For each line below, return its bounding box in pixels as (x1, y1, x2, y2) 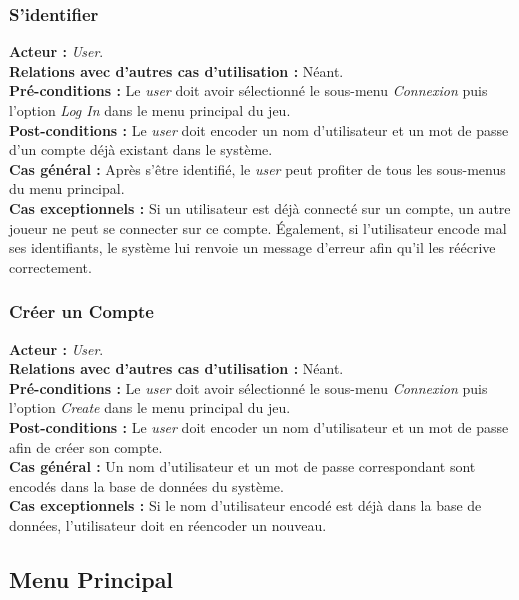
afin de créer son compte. (9, 436, 163, 457)
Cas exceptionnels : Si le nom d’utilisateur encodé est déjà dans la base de (9, 495, 482, 516)
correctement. (9, 256, 92, 277)
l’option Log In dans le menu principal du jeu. (9, 100, 291, 120)
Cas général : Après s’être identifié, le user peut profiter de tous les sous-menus (9, 158, 506, 179)
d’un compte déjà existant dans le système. (9, 139, 273, 160)
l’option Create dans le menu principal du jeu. (9, 397, 291, 418)
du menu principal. (9, 178, 125, 199)
